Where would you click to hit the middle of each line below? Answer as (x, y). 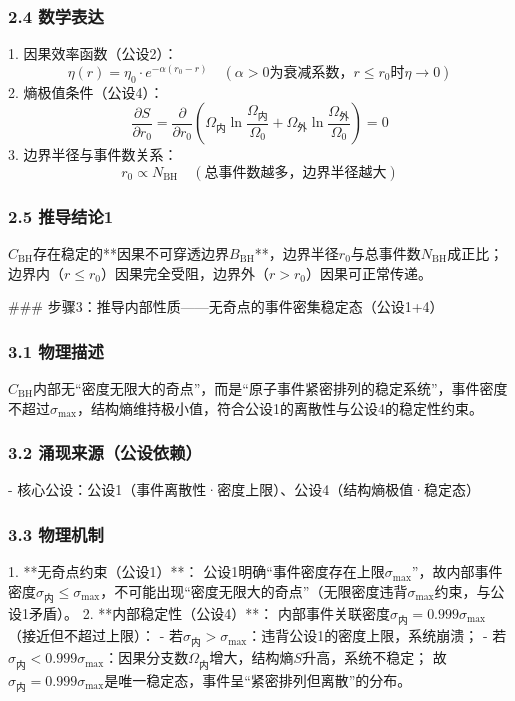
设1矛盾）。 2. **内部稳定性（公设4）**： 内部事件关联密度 (199, 613)
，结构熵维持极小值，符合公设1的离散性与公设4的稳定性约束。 (280, 407)
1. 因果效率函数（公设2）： (93, 53)
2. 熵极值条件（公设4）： (86, 91)
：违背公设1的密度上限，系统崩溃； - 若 (377, 635)
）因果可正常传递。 (369, 272)
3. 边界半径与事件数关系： (93, 154)
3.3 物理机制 (56, 533)
